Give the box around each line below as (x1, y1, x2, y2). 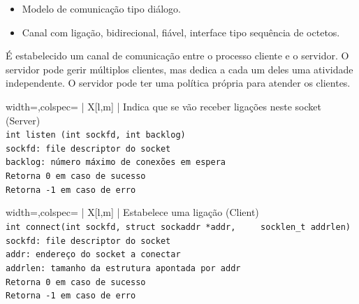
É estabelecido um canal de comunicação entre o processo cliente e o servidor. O (6, 48, 349, 63)
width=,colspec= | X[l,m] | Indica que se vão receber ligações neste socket (6, 99, 321, 113)
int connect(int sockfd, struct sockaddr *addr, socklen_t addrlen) (6, 222, 351, 233)
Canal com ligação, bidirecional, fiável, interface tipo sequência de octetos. (22, 24, 340, 39)
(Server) (6, 113, 41, 127)
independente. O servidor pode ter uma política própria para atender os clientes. (6, 75, 351, 90)
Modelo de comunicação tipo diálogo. (22, 1, 181, 15)
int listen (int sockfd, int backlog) (6, 130, 186, 140)
